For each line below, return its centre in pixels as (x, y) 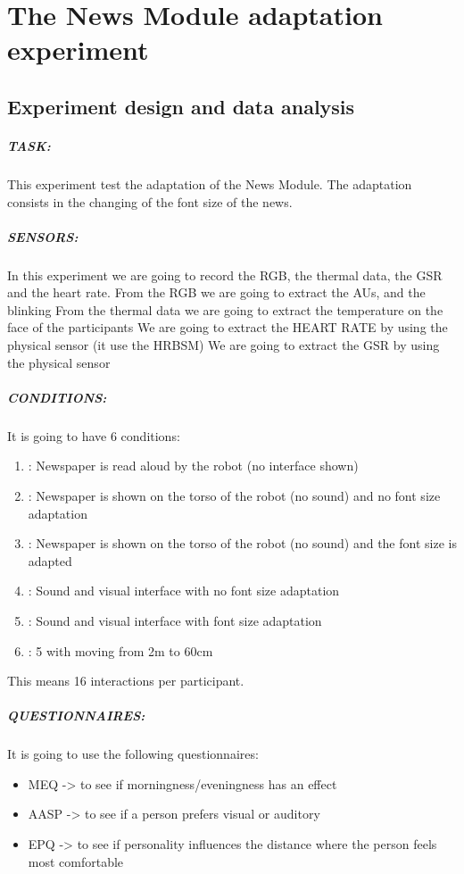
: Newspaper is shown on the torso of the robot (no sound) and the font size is (242, 543)
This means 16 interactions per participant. (126, 681)
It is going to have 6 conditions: (94, 435)
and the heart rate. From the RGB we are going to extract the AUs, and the (216, 292)
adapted (50, 560)
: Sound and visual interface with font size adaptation (175, 620)
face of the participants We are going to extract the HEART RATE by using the (228, 327)
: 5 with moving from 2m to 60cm (120, 650)
